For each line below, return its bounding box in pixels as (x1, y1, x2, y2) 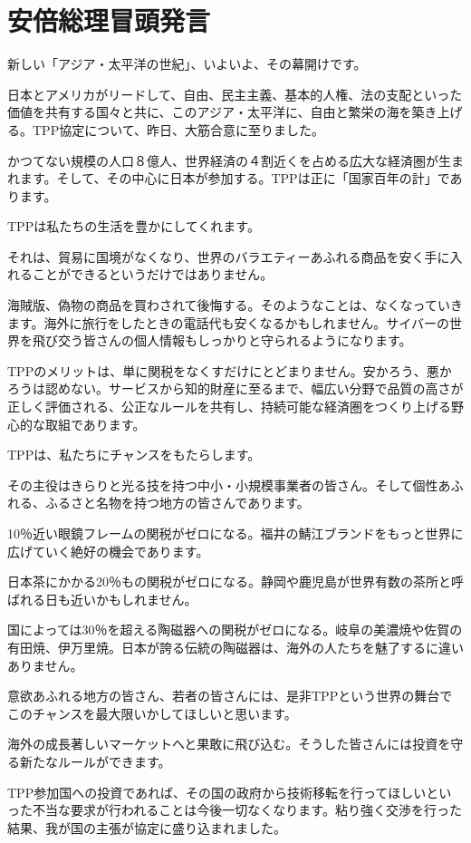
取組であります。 (44, 414, 146, 433)
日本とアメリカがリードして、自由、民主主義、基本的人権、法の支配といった (7, 84, 463, 103)
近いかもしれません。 (70, 589, 197, 608)
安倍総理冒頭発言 (7, 2, 211, 39)
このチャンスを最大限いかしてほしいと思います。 (7, 703, 297, 722)
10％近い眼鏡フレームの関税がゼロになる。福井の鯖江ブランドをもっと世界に (7, 524, 464, 542)
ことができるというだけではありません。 (32, 265, 274, 284)
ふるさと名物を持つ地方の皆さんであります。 (44, 493, 310, 512)
